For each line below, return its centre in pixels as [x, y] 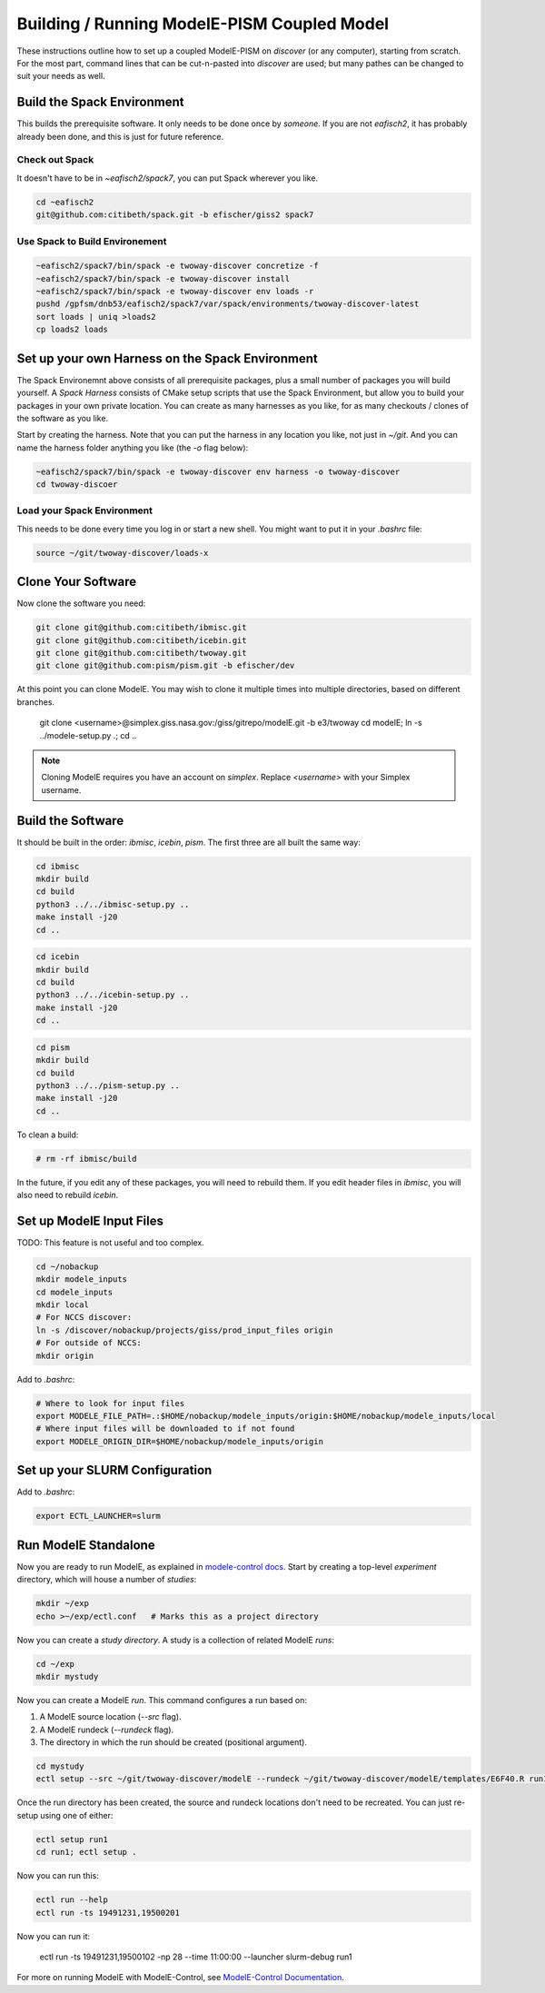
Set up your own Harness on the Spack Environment [167, 358]
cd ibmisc [58, 866]
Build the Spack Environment [100, 102]
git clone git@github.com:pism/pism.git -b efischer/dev [165, 666]
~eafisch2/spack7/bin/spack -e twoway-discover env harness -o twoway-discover [218, 471]
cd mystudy [60, 1766]
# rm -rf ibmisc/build [86, 1159]
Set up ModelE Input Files [90, 1220]
